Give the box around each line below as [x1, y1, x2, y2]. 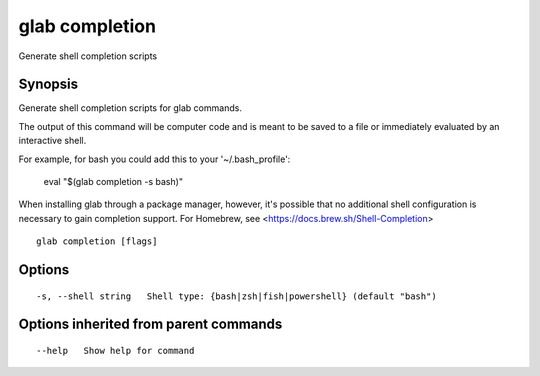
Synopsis [18, 76, 79, 93]
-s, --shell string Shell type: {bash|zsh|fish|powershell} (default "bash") [36, 290, 437, 302]
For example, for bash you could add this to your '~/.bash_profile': [18, 153, 291, 165]
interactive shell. [18, 135, 87, 147]
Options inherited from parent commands [18, 316, 283, 333]
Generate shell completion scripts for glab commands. [18, 102, 242, 114]
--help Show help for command [36, 345, 195, 356]
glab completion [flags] [36, 236, 158, 247]
